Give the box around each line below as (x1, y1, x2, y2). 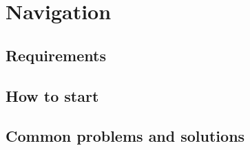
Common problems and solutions (6, 125, 245, 147)
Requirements (6, 44, 106, 65)
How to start (6, 85, 99, 106)
